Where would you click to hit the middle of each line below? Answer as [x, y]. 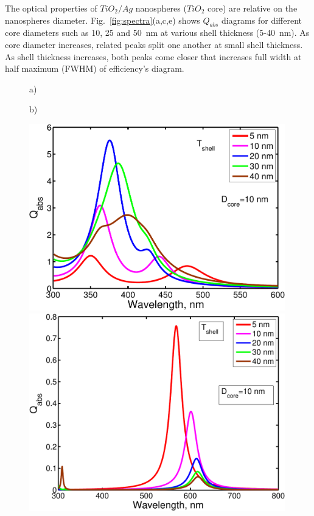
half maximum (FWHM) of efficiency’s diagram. [95, 68]
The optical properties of [51, 8]
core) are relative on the [253, 8]
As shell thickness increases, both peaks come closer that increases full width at [153, 56]
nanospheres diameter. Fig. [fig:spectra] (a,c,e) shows [103, 20]
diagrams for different [261, 20]
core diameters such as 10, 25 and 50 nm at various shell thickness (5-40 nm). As [157, 33]
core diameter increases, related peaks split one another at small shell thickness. [154, 44]
